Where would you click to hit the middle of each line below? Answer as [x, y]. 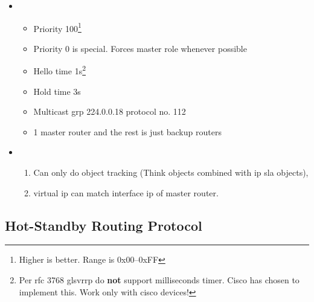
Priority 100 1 [57, 27]
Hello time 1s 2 [59, 70]
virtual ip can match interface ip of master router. [126, 192]
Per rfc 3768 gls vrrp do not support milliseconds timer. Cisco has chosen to [159, 280]
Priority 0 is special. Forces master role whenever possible [140, 48]
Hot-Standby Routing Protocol [104, 225]
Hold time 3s [57, 91]
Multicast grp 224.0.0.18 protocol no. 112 [110, 111]
